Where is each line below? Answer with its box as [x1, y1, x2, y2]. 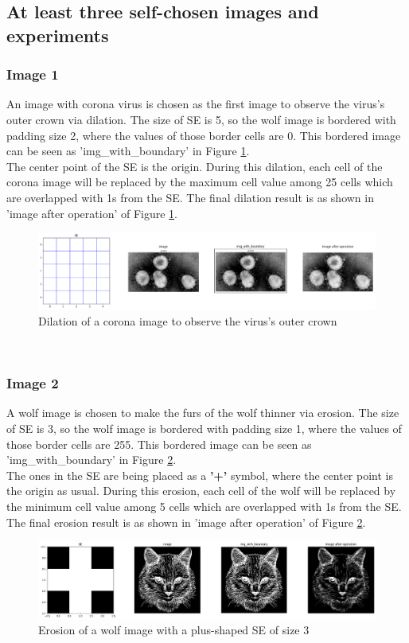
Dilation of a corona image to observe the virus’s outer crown [38, 313, 337, 329]
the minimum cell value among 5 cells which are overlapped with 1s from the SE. [6, 498, 402, 514]
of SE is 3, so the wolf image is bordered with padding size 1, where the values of [6, 420, 402, 437]
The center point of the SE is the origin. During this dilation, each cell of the [6, 158, 383, 174]
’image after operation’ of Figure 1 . [6, 205, 178, 221]
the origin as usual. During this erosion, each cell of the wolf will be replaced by [6, 482, 396, 499]
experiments [6, 22, 109, 47]
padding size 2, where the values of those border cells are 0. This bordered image [6, 127, 401, 143]
